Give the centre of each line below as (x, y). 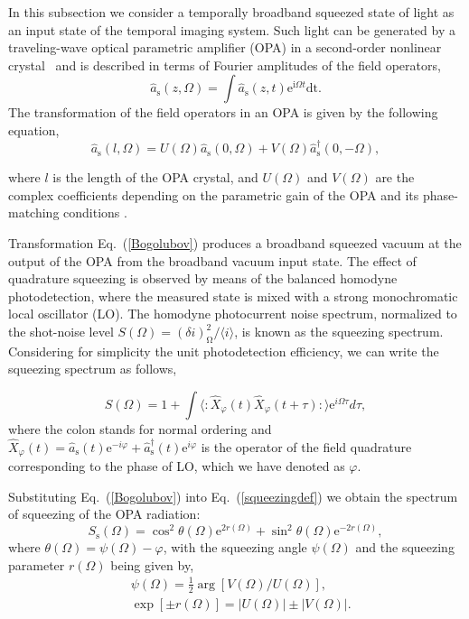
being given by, (152, 564)
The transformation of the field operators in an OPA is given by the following (223, 112)
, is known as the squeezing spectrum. (339, 332)
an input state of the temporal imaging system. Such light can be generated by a (232, 29)
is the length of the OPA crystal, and (155, 177)
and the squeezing (405, 547)
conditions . (95, 212)
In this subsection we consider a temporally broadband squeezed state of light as (231, 12)
